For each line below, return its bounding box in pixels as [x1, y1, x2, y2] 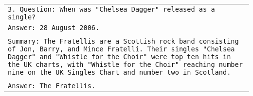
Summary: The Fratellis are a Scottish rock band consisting [8, 37, 239, 45]
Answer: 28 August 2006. [8, 24, 100, 32]
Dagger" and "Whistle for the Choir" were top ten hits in [8, 53, 231, 61]
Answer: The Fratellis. [8, 82, 96, 90]
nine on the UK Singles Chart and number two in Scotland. [8, 68, 231, 76]
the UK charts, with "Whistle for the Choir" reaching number [8, 61, 243, 68]
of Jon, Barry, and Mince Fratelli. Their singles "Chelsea [8, 45, 235, 53]
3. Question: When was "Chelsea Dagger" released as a [8, 5, 215, 13]
